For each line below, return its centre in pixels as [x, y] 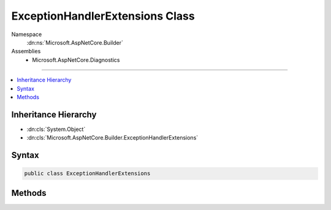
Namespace [27, 34]
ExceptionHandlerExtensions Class [103, 16]
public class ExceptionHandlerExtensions [87, 174]
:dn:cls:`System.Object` [56, 129]
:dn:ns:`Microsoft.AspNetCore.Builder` [75, 42]
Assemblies [26, 51]
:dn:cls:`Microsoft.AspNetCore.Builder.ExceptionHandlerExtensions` [112, 138]
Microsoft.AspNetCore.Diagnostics [76, 60]
